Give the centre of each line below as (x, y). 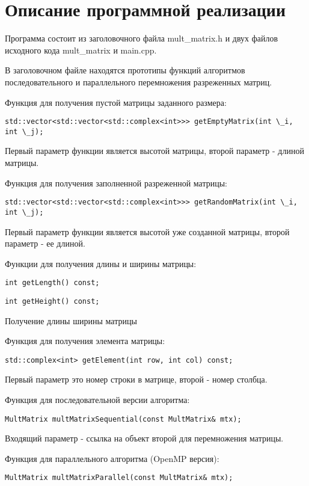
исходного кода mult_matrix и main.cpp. (81, 50)
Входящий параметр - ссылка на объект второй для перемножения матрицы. (144, 438)
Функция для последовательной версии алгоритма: (97, 400)
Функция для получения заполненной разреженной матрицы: (116, 183)
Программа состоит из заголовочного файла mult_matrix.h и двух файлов (142, 38)
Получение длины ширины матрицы (71, 320)
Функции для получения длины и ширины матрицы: (101, 263)
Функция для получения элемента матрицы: (85, 341)
